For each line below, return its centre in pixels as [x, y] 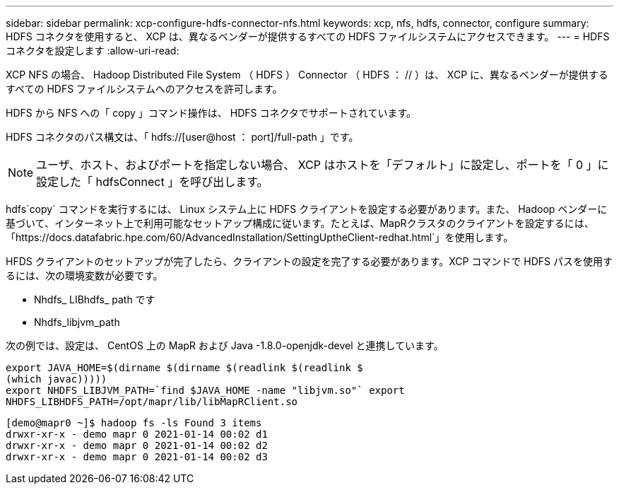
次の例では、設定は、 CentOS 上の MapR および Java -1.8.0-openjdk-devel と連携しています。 [225, 345]
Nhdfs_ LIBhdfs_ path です [95, 299]
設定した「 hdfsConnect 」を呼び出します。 [152, 182]
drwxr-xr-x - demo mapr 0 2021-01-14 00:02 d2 [137, 445]
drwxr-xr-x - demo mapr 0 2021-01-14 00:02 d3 [137, 457]
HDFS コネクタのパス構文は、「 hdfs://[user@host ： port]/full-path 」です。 [182, 137]
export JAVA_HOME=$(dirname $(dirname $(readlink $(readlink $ [184, 368]
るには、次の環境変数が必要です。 [84, 275]
